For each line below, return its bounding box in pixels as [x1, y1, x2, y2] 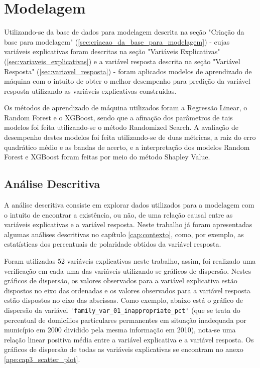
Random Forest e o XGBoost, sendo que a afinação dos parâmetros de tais [4, 112, 233, 122]
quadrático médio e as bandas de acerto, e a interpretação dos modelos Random [4, 141, 250, 152]
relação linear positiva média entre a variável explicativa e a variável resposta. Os [4, 334, 254, 344]
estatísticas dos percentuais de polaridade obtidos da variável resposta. [4, 239, 221, 249]
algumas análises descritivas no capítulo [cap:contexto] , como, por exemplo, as [4, 229, 244, 239]
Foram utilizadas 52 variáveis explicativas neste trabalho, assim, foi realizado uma [4, 256, 256, 266]
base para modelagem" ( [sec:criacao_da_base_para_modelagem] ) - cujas [4, 36, 230, 47]
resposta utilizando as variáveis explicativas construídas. [4, 85, 177, 96]
